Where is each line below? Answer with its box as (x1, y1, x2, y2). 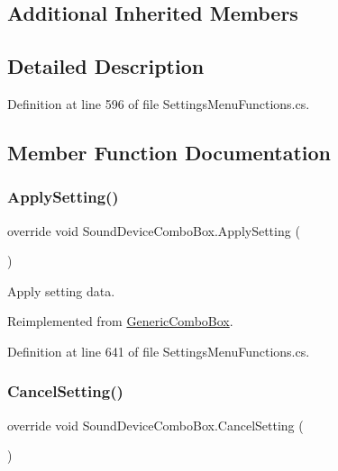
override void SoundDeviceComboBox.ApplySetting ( (7, 221, 300, 240)
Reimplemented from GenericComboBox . (7, 312, 233, 331)
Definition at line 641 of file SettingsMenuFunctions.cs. (7, 341, 310, 360)
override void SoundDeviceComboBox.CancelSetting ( (7, 415, 304, 434)
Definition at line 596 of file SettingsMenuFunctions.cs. (7, 94, 310, 113)
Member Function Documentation (7, 138, 332, 166)
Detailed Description (7, 52, 205, 80)
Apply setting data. (7, 281, 115, 300)
